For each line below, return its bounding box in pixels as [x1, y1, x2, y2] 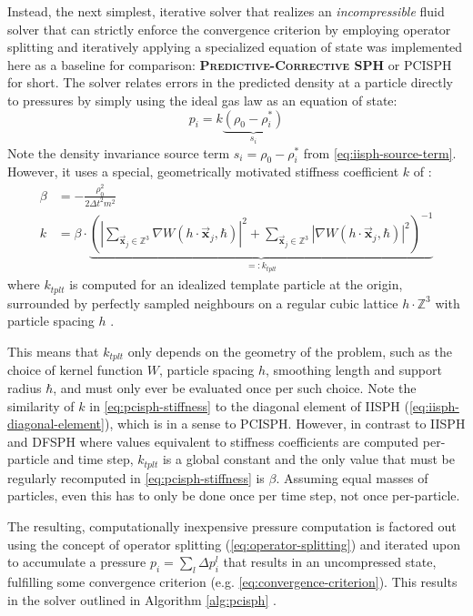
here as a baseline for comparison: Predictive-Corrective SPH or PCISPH [7, 55, 452, 74]
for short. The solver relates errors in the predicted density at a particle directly [7, 73, 453, 92]
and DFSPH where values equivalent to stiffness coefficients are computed [7, 431, 419, 450]
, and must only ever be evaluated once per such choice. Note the [53, 379, 417, 398]
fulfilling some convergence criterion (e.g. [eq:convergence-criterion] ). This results [7, 572, 458, 591]
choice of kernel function [7, 360, 143, 379]
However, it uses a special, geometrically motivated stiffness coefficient [7, 162, 399, 181]
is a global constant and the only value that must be [162, 449, 455, 469]
